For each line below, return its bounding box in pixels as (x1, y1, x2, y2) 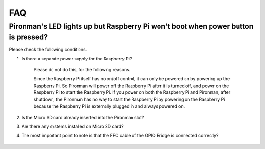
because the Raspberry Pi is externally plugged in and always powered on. (33, 103, 185, 109)
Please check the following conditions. (9, 47, 87, 53)
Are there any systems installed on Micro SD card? (21, 123, 124, 129)
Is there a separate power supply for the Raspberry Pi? (21, 56, 132, 61)
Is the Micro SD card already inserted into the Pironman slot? (21, 115, 144, 120)
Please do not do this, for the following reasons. (33, 67, 131, 73)
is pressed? (9, 32, 48, 42)
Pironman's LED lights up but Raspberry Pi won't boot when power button (9, 22, 254, 30)
